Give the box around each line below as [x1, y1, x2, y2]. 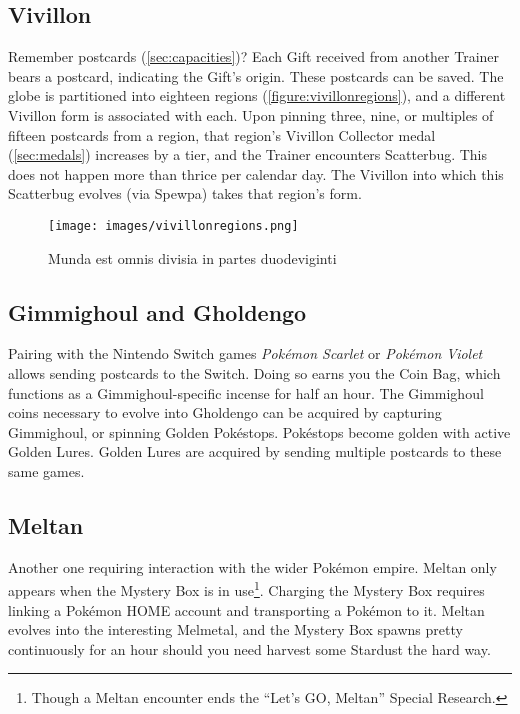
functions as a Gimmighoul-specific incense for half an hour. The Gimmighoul [8, 382, 484, 403]
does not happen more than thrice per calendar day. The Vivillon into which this [8, 163, 504, 184]
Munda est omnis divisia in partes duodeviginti [48, 247, 337, 268]
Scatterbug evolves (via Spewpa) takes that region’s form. [8, 183, 362, 204]
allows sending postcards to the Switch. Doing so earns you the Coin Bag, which [8, 363, 501, 383]
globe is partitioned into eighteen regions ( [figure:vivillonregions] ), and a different [8, 85, 506, 106]
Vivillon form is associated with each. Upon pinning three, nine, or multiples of [8, 104, 494, 125]
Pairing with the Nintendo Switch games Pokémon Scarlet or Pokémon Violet [8, 343, 483, 364]
